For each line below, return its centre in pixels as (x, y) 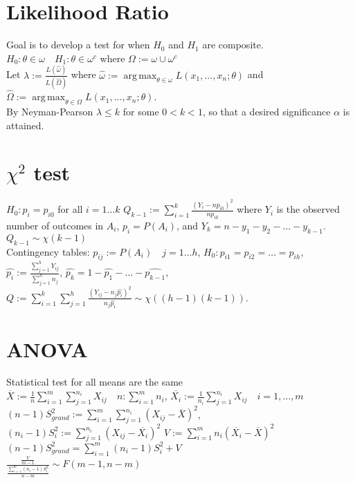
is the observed (308, 209)
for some (141, 111)
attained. (25, 125)
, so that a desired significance (266, 111)
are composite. (233, 45)
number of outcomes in (55, 225)
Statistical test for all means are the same (95, 382)
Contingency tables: (48, 251)
